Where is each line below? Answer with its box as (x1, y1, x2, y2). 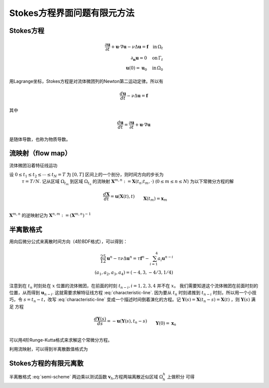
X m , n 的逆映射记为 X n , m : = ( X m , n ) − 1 (9, 212, 91, 218)
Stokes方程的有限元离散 (9, 359, 84, 368)
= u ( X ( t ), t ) (110, 194, 135, 199)
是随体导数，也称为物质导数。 (9, 136, 71, 142)
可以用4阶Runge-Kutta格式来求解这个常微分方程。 (9, 337, 113, 343)
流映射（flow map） (9, 149, 72, 158)
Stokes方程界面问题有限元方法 (9, 7, 134, 18)
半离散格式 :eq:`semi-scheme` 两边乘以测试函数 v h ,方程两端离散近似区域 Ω (9, 374, 163, 381)
